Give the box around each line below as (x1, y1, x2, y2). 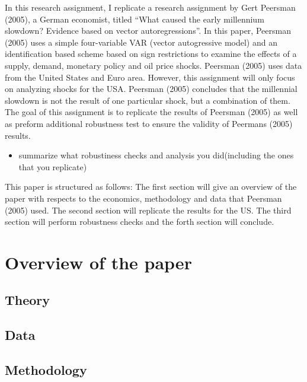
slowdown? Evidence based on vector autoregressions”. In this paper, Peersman (5, 24, 291, 37)
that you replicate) (18, 160, 87, 173)
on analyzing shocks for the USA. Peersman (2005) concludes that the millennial (5, 82, 298, 95)
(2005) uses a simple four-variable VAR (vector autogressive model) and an (5, 36, 277, 48)
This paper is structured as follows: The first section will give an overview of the (5, 180, 297, 193)
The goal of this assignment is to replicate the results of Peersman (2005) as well (5, 106, 298, 118)
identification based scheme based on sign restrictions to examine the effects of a (5, 47, 297, 60)
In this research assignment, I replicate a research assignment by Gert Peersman (5, 1, 296, 13)
